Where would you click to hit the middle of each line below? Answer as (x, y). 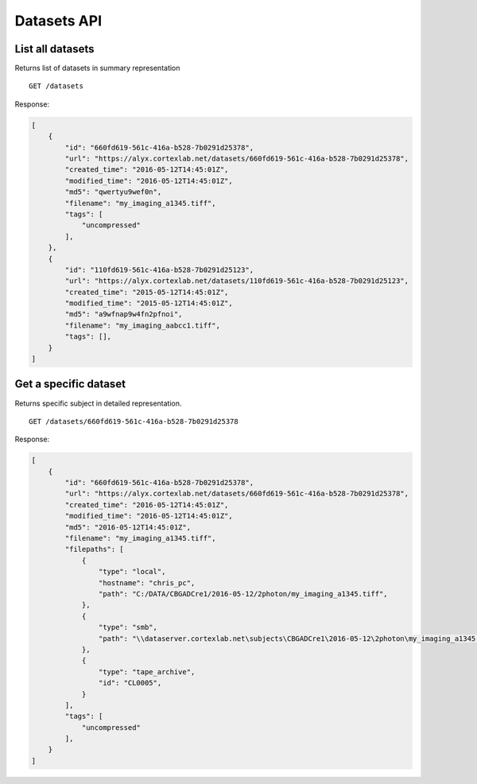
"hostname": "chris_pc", (147, 583)
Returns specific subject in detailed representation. (98, 403)
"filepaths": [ (95, 549)
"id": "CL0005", (130, 683)
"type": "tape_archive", (147, 671)
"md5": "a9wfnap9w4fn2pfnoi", (124, 314)
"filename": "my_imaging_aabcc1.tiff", (142, 325)
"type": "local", (132, 572)
